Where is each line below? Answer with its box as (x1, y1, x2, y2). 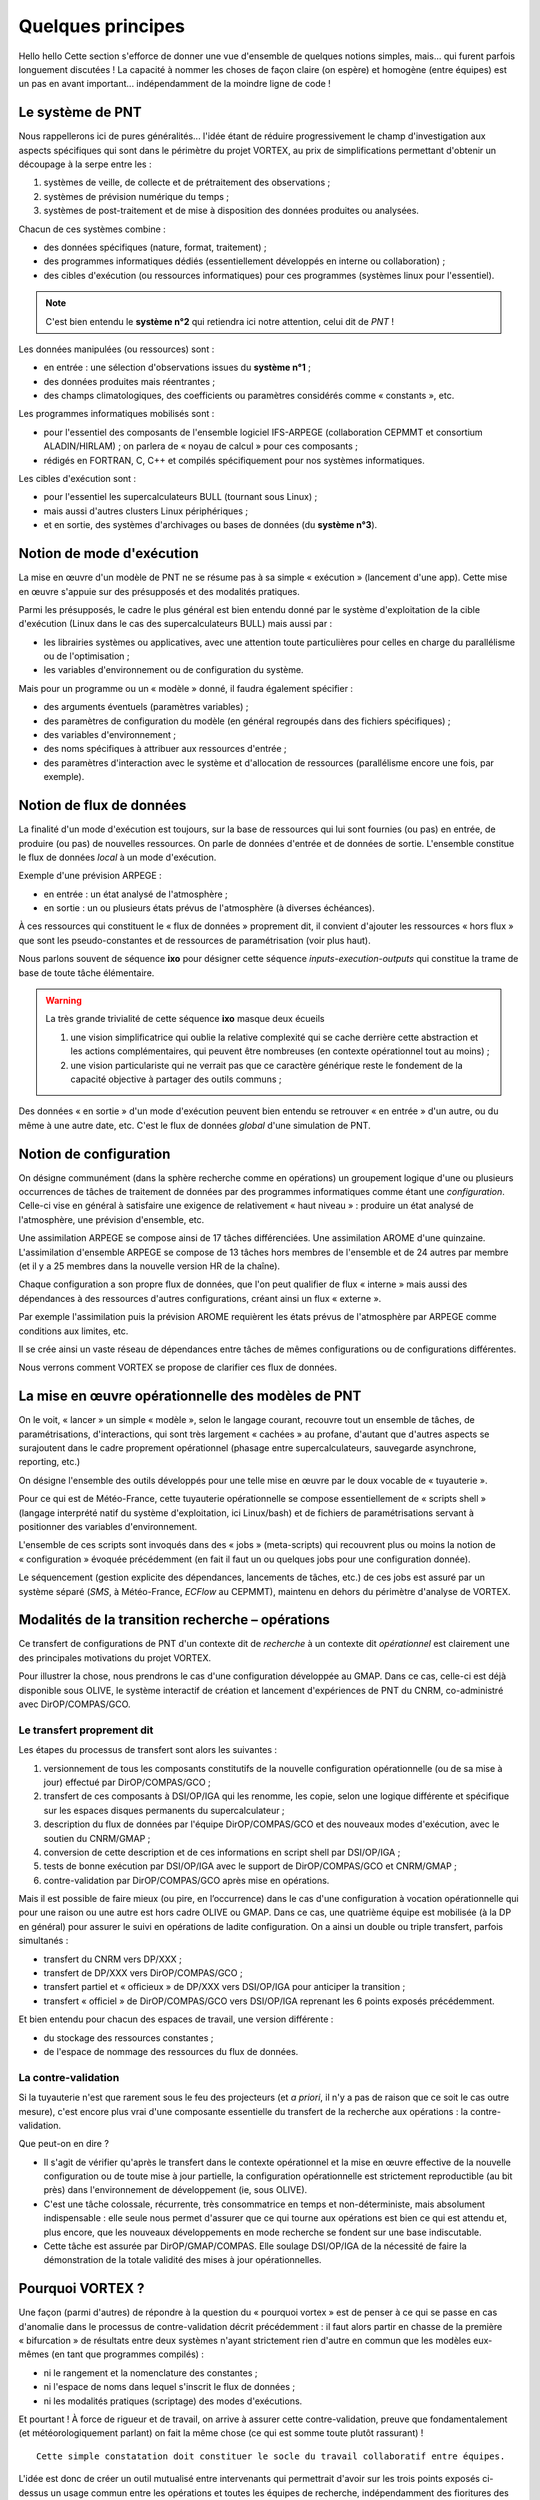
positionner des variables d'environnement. (18, 1520, 198, 1532)
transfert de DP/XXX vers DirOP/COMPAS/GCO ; (43, 1967, 244, 1979)
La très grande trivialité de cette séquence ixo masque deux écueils (45, 1013, 325, 1025)
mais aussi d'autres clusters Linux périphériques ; (43, 505, 249, 517)
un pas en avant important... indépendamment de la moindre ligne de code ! (18, 78, 332, 90)
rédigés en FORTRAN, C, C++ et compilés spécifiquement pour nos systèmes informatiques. (43, 454, 425, 466)
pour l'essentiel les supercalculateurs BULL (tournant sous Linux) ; (43, 491, 318, 503)
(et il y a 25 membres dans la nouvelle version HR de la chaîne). (18, 1260, 280, 1272)
